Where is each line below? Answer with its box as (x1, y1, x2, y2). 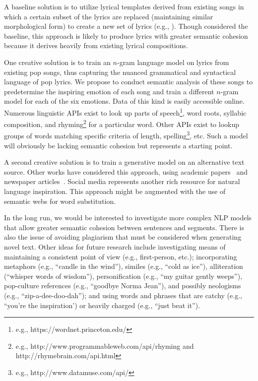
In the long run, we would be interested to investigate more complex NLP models (4, 212, 252, 223)
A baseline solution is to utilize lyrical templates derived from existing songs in (4, 1, 244, 11)
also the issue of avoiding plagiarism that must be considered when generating (4, 232, 242, 242)
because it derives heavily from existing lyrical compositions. (4, 40, 188, 51)
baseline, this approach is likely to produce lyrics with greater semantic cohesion (4, 30, 248, 41)
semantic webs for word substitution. (4, 195, 116, 206)
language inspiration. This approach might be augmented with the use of (4, 186, 226, 196)
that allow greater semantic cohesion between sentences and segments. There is (4, 222, 244, 232)
